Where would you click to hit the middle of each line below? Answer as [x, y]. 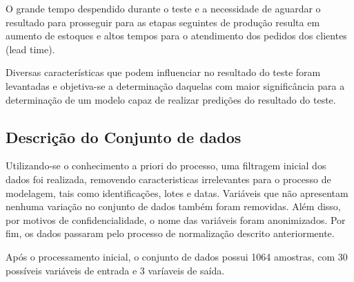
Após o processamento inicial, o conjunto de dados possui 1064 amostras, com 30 [177, 256]
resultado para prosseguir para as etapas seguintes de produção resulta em [163, 22]
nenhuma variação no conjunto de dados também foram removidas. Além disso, [173, 206]
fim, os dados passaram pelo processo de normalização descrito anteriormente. [170, 233]
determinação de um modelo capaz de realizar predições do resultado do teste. [171, 99]
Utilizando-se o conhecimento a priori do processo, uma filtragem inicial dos [166, 166]
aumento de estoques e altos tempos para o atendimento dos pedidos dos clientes [176, 36]
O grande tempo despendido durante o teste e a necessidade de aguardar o [163, 8]
